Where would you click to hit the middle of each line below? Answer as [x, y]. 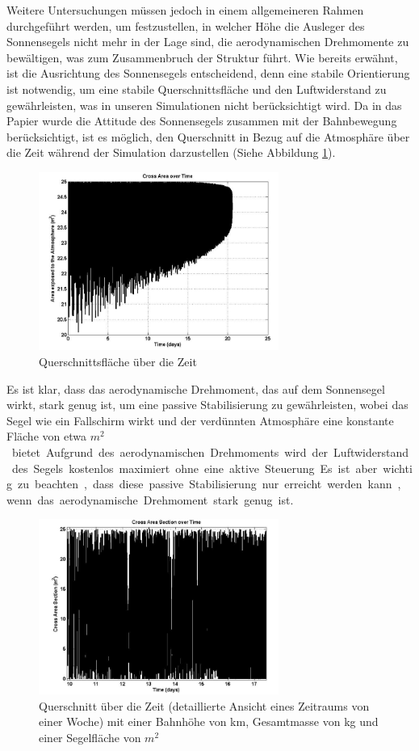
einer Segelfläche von [90, 737]
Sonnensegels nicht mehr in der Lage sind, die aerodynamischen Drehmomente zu [208, 42]
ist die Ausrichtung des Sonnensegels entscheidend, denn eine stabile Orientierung [208, 73]
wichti [398, 468]
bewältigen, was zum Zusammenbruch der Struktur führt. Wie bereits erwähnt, [202, 57]
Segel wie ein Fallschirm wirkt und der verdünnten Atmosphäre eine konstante [200, 420]
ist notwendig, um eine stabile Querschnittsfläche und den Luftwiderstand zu [197, 89]
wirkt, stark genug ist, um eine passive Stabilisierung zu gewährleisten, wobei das [207, 405]
